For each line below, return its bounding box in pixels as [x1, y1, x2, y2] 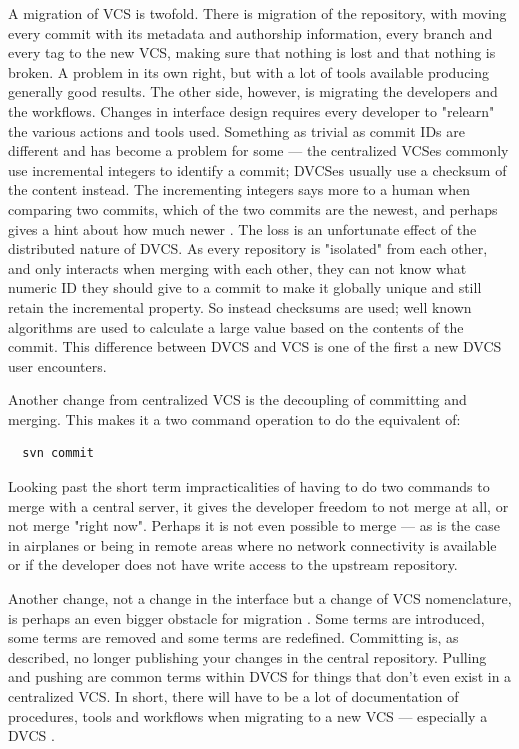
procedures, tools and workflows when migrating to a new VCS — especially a [8, 705, 488, 726]
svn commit [22, 446, 94, 461]
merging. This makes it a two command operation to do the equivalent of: [8, 408, 461, 429]
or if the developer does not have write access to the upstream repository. [8, 554, 458, 575]
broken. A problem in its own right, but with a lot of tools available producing [8, 61, 490, 82]
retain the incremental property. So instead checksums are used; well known [8, 296, 472, 317]
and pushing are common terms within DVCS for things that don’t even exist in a [8, 666, 512, 687]
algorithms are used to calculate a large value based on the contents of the [8, 316, 464, 337]
